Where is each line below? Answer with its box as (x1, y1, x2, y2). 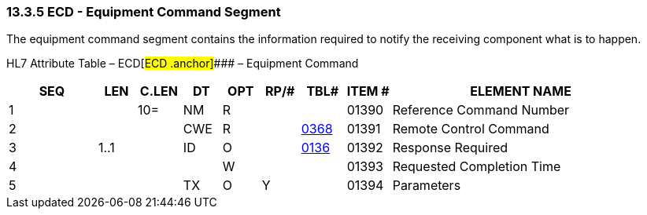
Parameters (392, 177, 461, 194)
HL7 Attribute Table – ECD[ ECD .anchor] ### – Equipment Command (6, 56, 359, 71)
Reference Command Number (392, 102, 570, 118)
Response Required (392, 140, 508, 156)
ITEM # (346, 83, 390, 100)
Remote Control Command (392, 121, 549, 137)
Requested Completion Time (392, 159, 561, 175)
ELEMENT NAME (470, 83, 571, 100)
